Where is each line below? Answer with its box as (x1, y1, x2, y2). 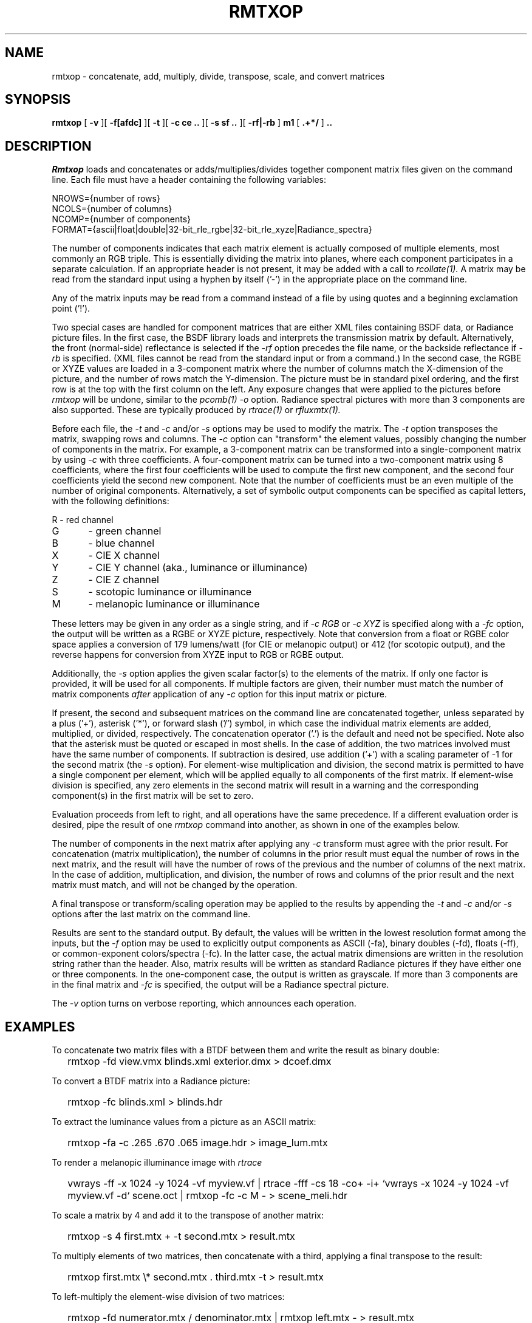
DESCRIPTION (5, 138, 92, 154)
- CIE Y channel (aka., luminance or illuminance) (88, 561, 308, 574)
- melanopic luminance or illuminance (88, 598, 260, 610)
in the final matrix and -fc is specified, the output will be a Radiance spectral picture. (52, 979, 389, 990)
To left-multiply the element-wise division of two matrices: (52, 1291, 285, 1302)
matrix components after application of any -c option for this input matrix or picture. (52, 689, 387, 700)
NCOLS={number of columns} (52, 203, 172, 214)
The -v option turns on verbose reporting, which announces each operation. (52, 998, 356, 1009)
